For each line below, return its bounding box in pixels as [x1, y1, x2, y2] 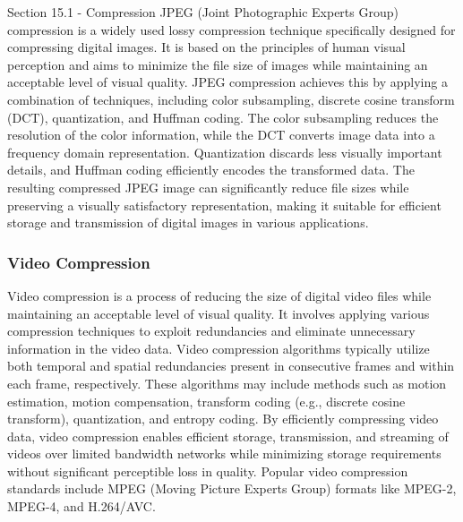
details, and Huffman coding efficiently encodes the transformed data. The [7, 160, 415, 179]
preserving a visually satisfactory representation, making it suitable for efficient [7, 195, 442, 214]
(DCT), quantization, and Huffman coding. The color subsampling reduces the [7, 107, 439, 126]
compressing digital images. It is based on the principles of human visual [7, 38, 406, 56]
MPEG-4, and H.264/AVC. [7, 497, 156, 516]
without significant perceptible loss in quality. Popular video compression [7, 461, 408, 480]
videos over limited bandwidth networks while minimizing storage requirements [7, 444, 442, 463]
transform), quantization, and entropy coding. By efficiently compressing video [7, 409, 439, 428]
